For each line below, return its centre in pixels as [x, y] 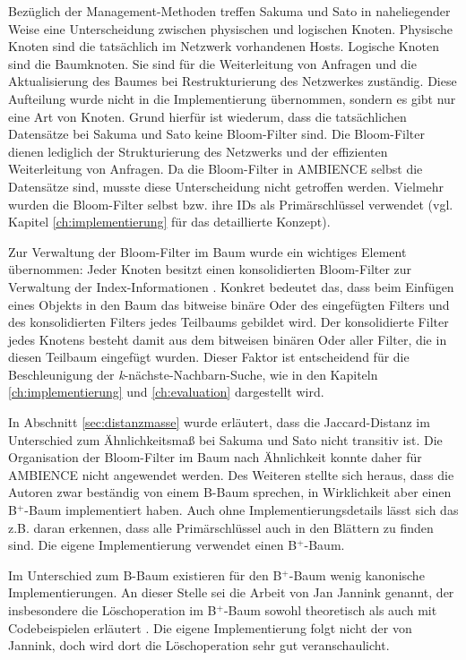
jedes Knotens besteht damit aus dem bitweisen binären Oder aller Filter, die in [228, 339]
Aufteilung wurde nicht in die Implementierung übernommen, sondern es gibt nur [232, 98]
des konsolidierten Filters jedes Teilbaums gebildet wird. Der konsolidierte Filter [229, 322]
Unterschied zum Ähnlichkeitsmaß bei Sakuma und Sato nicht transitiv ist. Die [225, 439]
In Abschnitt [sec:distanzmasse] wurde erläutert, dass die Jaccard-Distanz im [219, 422]
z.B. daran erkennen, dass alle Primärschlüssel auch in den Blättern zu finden [221, 527]
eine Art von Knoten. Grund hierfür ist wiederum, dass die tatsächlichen [207, 116]
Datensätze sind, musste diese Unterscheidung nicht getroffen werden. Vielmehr [226, 186]
